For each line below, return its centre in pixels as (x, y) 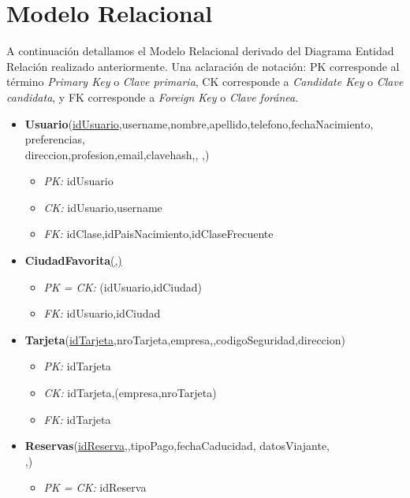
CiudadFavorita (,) (73, 260)
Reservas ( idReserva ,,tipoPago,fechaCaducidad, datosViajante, (177, 446)
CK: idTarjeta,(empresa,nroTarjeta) (130, 393)
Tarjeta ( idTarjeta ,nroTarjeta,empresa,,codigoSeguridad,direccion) (185, 339)
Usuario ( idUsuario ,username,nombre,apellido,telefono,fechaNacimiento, (199, 123)
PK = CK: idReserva (95, 487)
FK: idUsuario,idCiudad (102, 313)
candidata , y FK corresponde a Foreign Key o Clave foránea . (153, 97)
